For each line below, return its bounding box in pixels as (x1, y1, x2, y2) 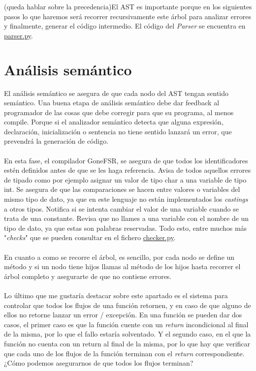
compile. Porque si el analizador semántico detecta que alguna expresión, (4, 117, 224, 127)
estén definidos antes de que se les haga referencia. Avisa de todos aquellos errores (4, 165, 251, 175)
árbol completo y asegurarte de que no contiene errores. (4, 271, 172, 281)
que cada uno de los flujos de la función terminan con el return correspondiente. (4, 348, 245, 358)
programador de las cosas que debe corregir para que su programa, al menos (4, 107, 234, 117)
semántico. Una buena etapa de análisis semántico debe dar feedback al (4, 97, 220, 108)
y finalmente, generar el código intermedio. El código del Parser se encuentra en (4, 21, 246, 31)
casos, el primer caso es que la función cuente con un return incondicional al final (4, 319, 249, 329)
